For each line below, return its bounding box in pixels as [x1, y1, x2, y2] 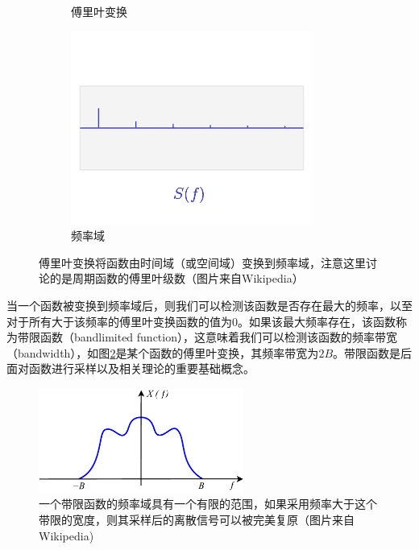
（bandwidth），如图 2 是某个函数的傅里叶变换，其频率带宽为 [6, 344, 319, 361]
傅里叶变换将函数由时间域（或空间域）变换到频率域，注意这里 [39, 254, 366, 271]
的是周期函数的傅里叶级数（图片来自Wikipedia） [49, 270, 304, 287]
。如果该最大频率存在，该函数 [238, 312, 396, 329]
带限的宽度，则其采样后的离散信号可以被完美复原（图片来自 [39, 511, 355, 527]
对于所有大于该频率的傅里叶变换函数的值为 [6, 312, 232, 329]
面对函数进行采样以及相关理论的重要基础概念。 [6, 360, 255, 377]
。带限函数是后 [333, 344, 413, 361]
